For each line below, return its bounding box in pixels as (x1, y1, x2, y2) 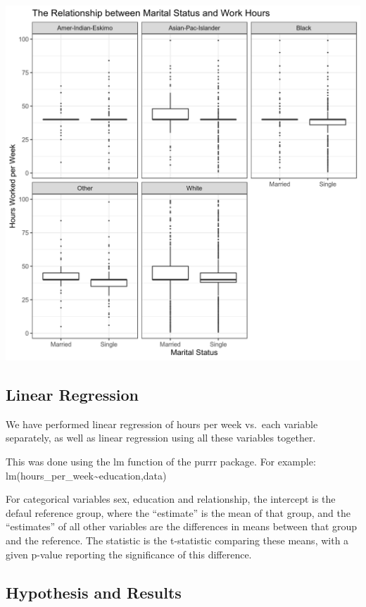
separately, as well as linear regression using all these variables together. (6, 430, 316, 445)
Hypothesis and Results (6, 581, 182, 603)
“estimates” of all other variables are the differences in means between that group (6, 519, 358, 534)
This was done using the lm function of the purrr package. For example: (6, 453, 316, 468)
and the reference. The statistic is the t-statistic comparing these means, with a (6, 532, 349, 547)
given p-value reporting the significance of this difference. (6, 546, 252, 561)
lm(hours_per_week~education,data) (6, 468, 167, 482)
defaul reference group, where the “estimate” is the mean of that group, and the (6, 505, 351, 520)
